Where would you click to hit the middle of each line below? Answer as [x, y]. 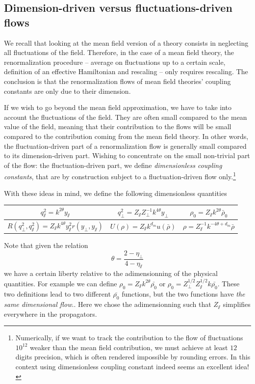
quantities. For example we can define [61, 283]
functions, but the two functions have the [183, 294]
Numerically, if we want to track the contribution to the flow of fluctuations [129, 338]
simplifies [237, 304]
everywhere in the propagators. [51, 314]
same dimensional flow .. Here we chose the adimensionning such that [108, 304]
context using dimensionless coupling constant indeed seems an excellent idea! [132, 367]
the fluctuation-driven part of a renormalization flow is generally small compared [125, 146]
